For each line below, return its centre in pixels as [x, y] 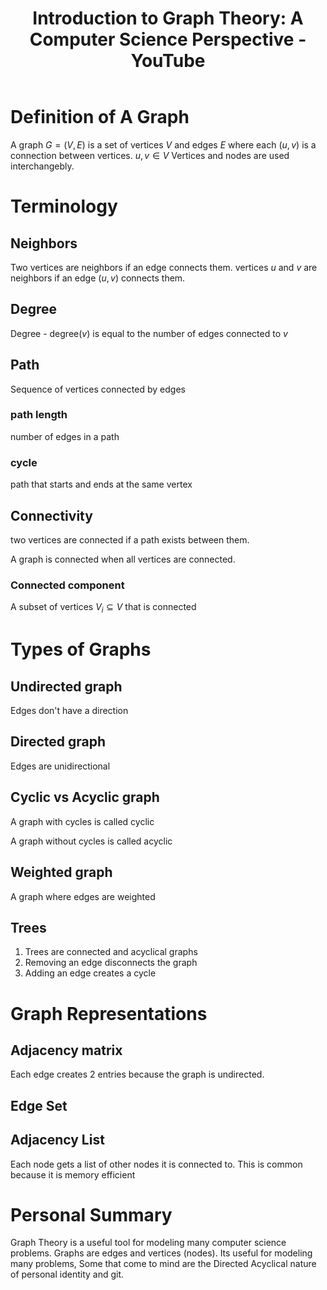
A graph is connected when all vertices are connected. [123, 559]
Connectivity [51, 515]
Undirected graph [66, 686]
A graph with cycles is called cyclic [82, 821]
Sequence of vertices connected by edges [98, 389]
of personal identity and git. [67, 1274]
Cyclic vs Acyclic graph [85, 797]
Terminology [64, 206]
